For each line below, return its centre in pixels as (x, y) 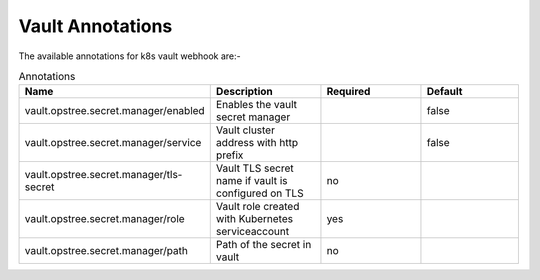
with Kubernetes (254, 219)
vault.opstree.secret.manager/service (113, 143)
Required (348, 92)
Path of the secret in (263, 245)
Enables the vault (256, 105)
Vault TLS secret (254, 168)
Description (244, 92)
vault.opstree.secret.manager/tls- (103, 175)
